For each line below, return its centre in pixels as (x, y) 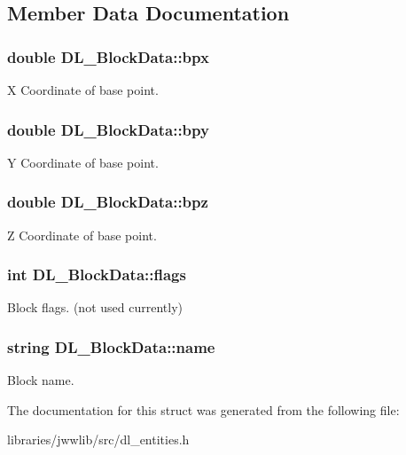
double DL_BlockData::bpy (108, 129)
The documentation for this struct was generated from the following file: (203, 409)
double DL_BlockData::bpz (108, 202)
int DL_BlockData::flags (97, 275)
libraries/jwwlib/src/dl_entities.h (98, 439)
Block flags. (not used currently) (95, 307)
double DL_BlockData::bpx (108, 56)
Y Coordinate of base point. (83, 162)
